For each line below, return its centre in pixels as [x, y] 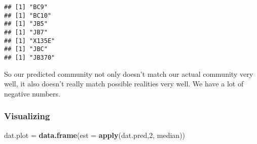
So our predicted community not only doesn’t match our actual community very [129, 74]
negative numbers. [32, 93]
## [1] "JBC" [26, 49]
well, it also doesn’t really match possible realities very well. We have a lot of [124, 84]
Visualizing [27, 116]
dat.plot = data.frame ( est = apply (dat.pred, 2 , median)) [95, 135]
